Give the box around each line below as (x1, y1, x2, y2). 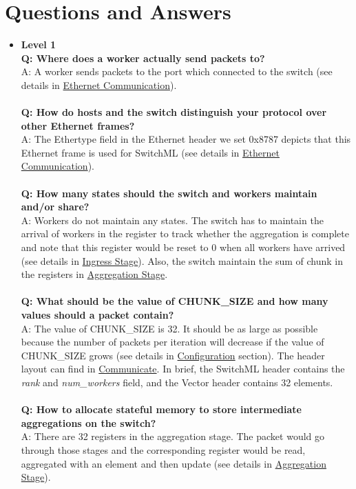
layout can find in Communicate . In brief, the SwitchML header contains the (21, 361, 345, 376)
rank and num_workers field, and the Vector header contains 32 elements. (21, 375, 333, 389)
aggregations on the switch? (21, 415, 156, 430)
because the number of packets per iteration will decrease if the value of (21, 335, 324, 349)
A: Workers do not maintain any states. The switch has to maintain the (21, 212, 324, 227)
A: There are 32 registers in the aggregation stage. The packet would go (21, 429, 324, 443)
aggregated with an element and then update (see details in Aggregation (21, 456, 326, 470)
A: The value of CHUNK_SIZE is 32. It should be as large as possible (21, 321, 318, 335)
